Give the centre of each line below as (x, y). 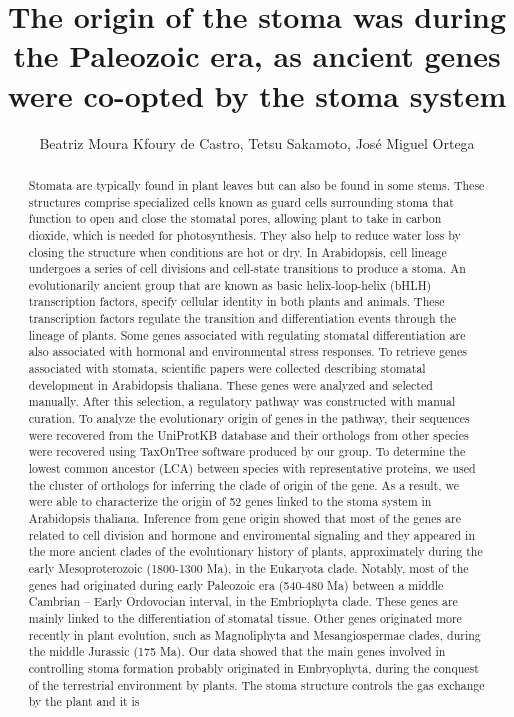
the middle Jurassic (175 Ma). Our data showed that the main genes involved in (237, 651)
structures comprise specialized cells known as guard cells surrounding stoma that (241, 201)
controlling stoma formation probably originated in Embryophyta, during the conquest (253, 667)
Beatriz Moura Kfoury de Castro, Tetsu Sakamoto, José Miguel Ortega (257, 142)
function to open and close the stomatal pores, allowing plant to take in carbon (235, 218)
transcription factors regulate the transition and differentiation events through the (242, 318)
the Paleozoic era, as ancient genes (257, 55)
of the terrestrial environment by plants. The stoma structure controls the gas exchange (256, 684)
